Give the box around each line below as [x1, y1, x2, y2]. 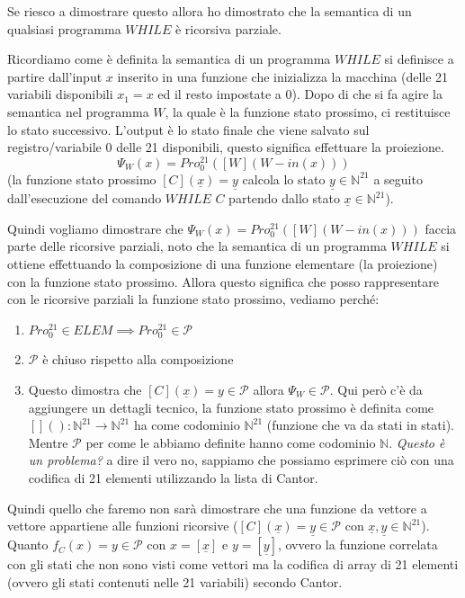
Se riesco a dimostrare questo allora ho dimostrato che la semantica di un [7, 2, 412, 20]
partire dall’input [7, 67, 103, 85]
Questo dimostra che [28, 379, 142, 398]
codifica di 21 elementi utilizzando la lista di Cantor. [28, 468, 318, 486]
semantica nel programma [7, 102, 149, 120]
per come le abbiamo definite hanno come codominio [85, 433, 376, 451]
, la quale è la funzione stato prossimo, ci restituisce [165, 102, 451, 120]
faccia [425, 219, 457, 237]
